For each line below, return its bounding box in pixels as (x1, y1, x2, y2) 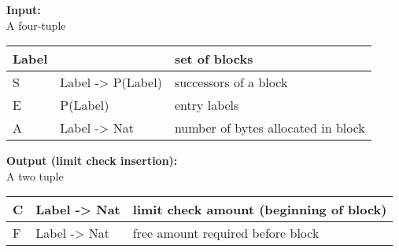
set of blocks (174, 49, 253, 68)
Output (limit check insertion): (6, 152, 178, 169)
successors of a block (174, 73, 288, 92)
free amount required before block (132, 224, 320, 243)
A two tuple (6, 167, 64, 184)
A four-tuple (6, 16, 66, 33)
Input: (6, 2, 41, 17)
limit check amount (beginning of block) (132, 200, 387, 219)
